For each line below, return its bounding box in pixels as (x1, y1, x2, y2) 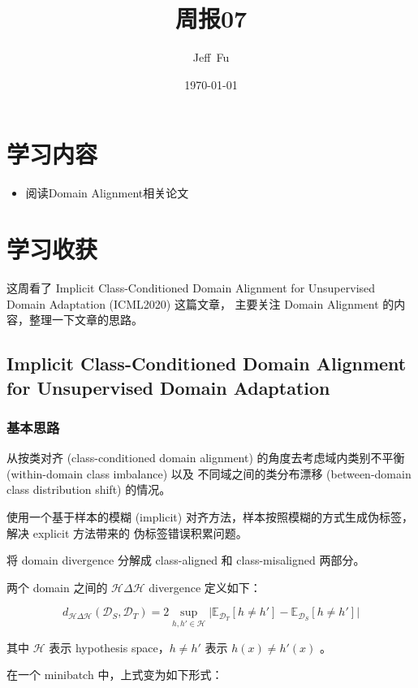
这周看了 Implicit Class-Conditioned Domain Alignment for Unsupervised (6, 279, 376, 296)
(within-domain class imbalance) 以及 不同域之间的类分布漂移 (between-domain (6, 465, 412, 482)
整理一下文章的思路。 (28, 311, 143, 328)
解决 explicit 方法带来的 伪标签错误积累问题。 (6, 524, 248, 541)
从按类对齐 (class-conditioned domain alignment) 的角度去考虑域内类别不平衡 (6, 449, 405, 466)
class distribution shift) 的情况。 (6, 481, 171, 498)
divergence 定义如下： (149, 578, 261, 595)
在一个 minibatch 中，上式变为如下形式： (6, 666, 223, 683)
